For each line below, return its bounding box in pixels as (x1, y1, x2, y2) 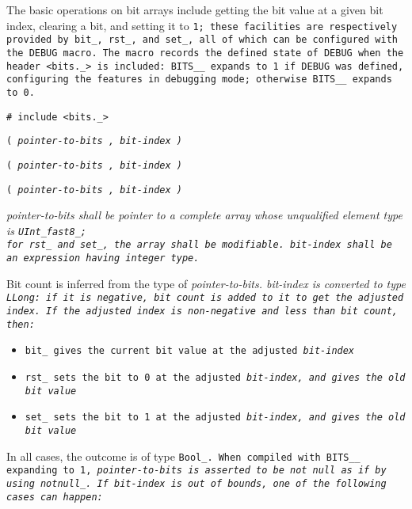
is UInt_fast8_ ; (6, 222, 86, 238)
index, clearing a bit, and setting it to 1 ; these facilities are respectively (6, 17, 398, 33)
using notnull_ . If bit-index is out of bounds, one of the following (6, 477, 387, 489)
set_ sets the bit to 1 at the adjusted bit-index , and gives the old (25, 412, 406, 424)
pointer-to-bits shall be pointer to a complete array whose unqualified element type (6, 207, 402, 223)
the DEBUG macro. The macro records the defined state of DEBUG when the (6, 47, 404, 59)
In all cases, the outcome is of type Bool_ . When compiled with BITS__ (6, 447, 360, 464)
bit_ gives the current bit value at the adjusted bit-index (25, 345, 355, 357)
